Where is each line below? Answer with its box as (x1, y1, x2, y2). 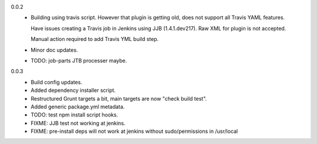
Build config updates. (31, 78, 82, 85)
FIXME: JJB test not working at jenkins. (31, 119, 126, 126)
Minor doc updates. (31, 46, 79, 53)
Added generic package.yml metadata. (31, 103, 125, 110)
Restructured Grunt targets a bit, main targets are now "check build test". (31, 95, 207, 102)
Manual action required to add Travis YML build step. (31, 36, 159, 43)
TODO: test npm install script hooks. (31, 111, 119, 118)
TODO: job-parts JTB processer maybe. (31, 57, 127, 64)
